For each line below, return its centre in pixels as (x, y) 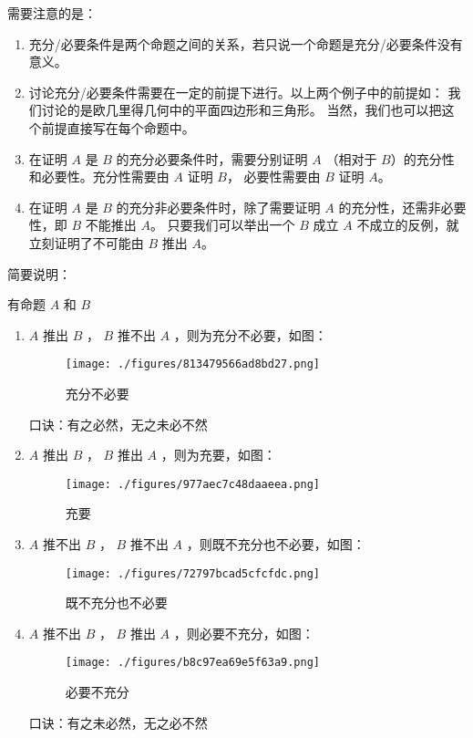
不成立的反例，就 (408, 225)
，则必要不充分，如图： (244, 633)
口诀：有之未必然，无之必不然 (118, 722)
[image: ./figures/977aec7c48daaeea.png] (192, 484)
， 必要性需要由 (273, 177)
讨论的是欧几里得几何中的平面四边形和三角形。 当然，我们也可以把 (242, 110)
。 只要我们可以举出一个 (222, 225)
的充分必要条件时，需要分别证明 (212, 158)
